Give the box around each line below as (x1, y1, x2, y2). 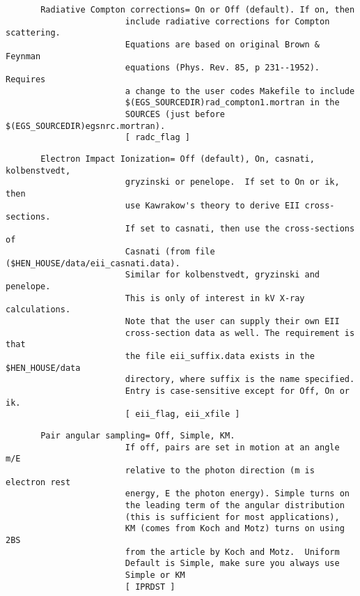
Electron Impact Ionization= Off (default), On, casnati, (40, 153, 315, 164)
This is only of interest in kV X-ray (125, 293, 305, 303)
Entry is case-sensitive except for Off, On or (125, 386, 350, 396)
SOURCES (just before (125, 109, 225, 119)
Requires (6, 74, 46, 84)
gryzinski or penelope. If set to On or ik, (125, 177, 340, 188)
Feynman (6, 51, 41, 61)
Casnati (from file (125, 247, 215, 257)
